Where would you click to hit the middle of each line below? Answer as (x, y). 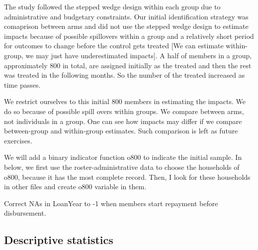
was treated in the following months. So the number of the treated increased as (125, 75)
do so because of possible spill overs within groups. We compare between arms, (124, 111)
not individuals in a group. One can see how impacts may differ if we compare (123, 121)
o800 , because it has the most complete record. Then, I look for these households (127, 177)
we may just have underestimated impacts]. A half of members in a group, (139, 55)
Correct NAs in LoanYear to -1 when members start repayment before (111, 203)
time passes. (22, 84)
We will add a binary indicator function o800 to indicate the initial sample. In (123, 157)
